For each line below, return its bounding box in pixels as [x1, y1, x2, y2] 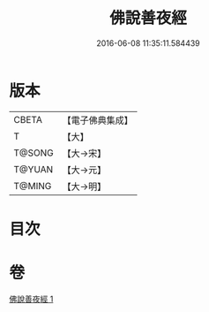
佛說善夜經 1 [9, 293, 54, 304]
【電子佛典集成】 [62, 114, 134, 126]
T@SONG [13, 147, 55, 159]
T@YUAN [13, 163, 54, 175]
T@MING [13, 179, 52, 192]
